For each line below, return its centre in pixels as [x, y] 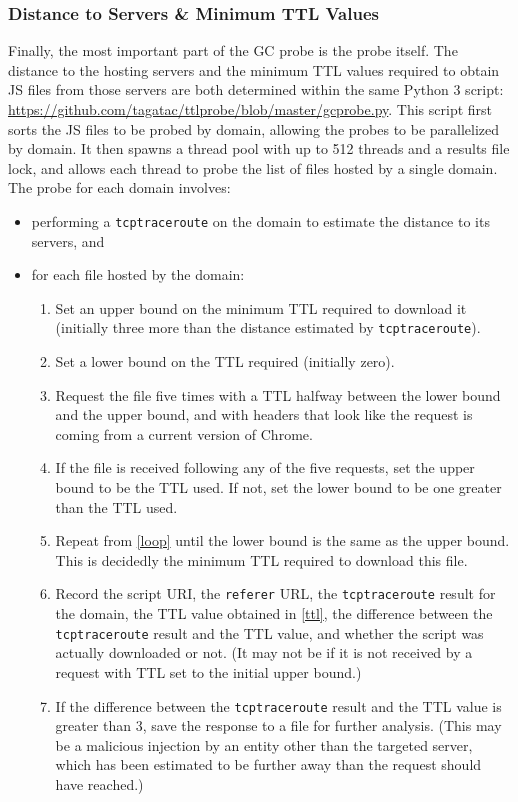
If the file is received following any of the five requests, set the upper [265, 467]
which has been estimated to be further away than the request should [268, 764]
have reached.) [99, 783]
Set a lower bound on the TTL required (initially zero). [225, 361]
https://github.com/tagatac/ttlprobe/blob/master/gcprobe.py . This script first [250, 109]
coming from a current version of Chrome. [184, 433]
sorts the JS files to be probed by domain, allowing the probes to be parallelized [254, 128]
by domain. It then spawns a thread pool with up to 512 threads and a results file [259, 148]
